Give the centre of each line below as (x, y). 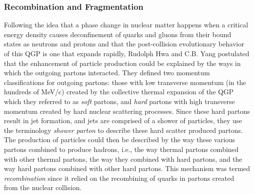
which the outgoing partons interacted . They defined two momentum (107, 73)
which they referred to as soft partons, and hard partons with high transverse (119, 101)
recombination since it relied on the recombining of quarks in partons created (119, 178)
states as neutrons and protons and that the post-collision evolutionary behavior (124, 44)
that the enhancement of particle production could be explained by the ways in (122, 63)
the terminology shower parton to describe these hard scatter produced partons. (123, 130)
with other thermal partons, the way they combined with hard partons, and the (123, 159)
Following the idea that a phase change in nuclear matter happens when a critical (126, 25)
